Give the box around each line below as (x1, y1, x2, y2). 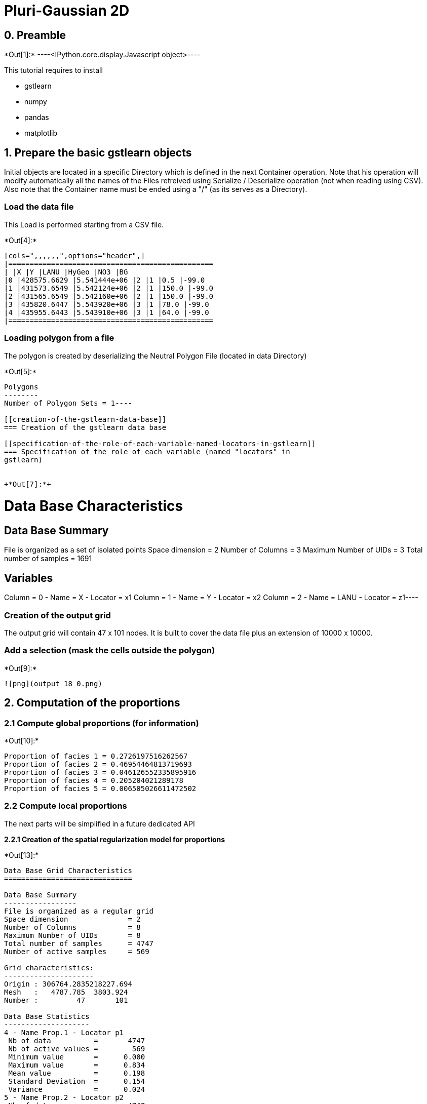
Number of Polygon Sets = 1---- (4, 399, 132, 407)
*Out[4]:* (4, 235, 37, 245)
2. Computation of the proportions (4, 696, 180, 709)
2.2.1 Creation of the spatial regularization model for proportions (4, 835, 225, 844)
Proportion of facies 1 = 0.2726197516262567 (4, 752, 188, 760)
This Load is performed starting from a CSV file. (4, 220, 164, 229)
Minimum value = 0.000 (8, 1052, 145, 1061)
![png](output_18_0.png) (4, 679, 102, 688)
